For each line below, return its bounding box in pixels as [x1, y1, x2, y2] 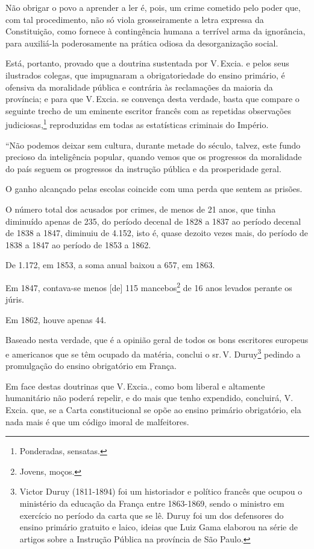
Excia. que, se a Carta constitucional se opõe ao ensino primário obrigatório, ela [5, 403, 301, 416]
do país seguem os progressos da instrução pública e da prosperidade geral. [5, 162, 281, 175]
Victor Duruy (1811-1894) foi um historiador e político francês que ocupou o [19, 485, 303, 498]
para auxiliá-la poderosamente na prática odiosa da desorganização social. [5, 36, 278, 49]
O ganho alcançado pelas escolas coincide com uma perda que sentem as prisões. [5, 182, 303, 195]
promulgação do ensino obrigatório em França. [5, 359, 177, 372]
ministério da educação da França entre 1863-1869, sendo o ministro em [19, 496, 284, 509]
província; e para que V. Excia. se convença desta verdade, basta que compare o [5, 92, 300, 105]
